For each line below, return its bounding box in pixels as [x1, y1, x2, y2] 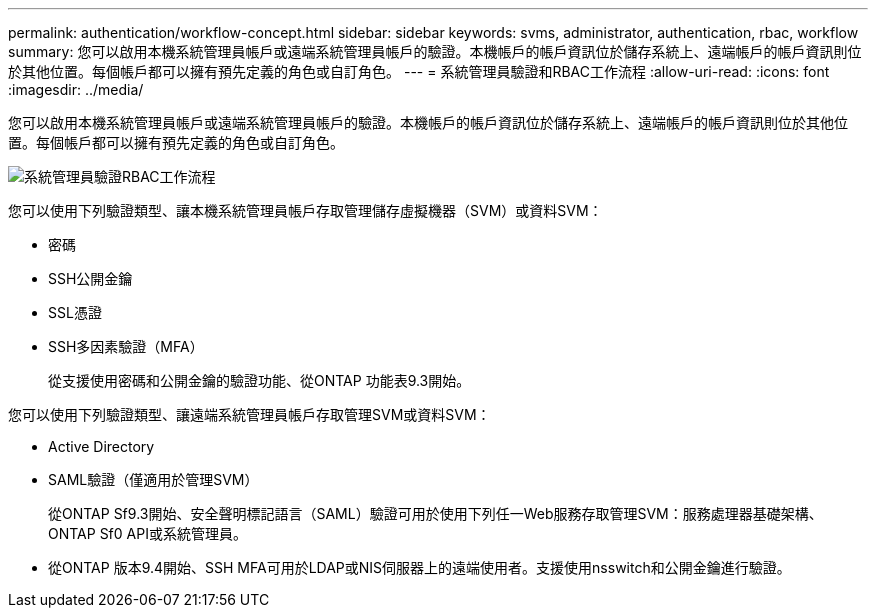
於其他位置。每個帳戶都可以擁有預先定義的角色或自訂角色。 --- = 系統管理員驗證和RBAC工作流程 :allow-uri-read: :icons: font [8, 63, 830, 80]
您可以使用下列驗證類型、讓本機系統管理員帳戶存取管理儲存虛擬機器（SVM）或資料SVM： [8, 202, 603, 219]
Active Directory [48, 438, 155, 455]
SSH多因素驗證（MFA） [48, 338, 204, 355]
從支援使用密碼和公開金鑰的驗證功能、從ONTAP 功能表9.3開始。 [48, 372, 471, 389]
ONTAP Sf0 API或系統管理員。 [48, 525, 247, 542]
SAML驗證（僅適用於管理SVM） [48, 471, 259, 488]
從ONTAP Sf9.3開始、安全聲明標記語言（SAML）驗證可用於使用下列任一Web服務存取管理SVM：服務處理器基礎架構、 [48, 505, 823, 522]
